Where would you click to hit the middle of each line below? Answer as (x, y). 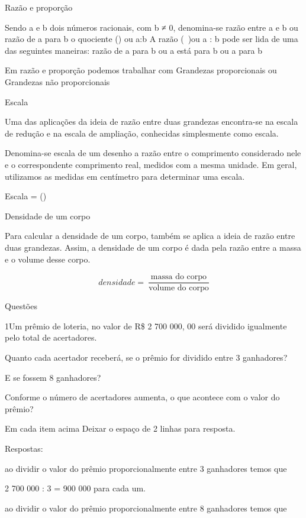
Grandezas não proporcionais (57, 81)
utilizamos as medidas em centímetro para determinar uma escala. (125, 176)
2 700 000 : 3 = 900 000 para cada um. (75, 488)
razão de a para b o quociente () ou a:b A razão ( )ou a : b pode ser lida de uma (152, 39)
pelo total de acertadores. (51, 337)
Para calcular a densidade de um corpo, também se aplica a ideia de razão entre (150, 236)
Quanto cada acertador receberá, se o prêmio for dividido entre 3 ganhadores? (146, 357)
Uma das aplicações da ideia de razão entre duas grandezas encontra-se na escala (152, 122)
